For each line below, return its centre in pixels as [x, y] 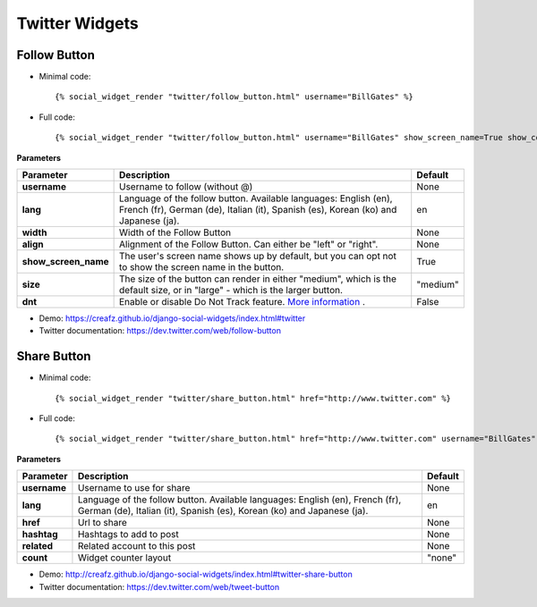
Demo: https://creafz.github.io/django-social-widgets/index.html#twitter [172, 318]
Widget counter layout [124, 558]
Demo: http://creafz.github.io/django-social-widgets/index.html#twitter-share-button [196, 574]
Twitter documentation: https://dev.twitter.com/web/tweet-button [159, 586]
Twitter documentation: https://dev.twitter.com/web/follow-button [160, 331]
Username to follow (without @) [186, 187]
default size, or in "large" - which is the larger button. [231, 291]
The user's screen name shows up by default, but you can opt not [258, 257]
